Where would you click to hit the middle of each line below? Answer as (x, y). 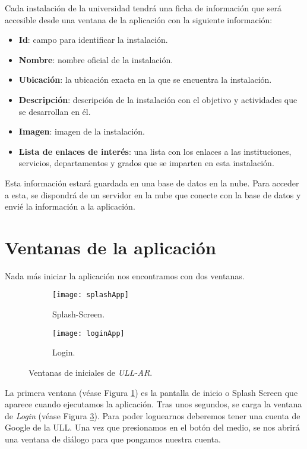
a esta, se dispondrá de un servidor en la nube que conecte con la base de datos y (153, 194)
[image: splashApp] (91, 295)
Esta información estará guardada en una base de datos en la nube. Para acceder (152, 183)
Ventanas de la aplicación (110, 247)
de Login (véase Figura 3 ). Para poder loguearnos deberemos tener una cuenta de (153, 415)
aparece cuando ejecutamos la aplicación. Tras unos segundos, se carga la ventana (153, 404)
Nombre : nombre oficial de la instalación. (96, 59)
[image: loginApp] (88, 333)
